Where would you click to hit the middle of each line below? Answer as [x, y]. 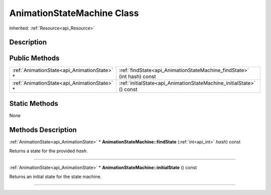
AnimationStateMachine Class [74, 13]
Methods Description [43, 130]
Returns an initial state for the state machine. [55, 177]
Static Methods [34, 104]
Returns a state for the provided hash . [48, 151]
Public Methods [34, 58]
